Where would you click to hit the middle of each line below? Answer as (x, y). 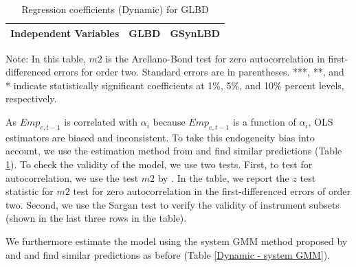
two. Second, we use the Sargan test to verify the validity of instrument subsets (173, 204)
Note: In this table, (46, 58)
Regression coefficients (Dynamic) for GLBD (115, 9)
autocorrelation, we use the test (72, 177)
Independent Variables (65, 33)
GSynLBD (195, 33)
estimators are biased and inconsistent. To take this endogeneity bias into (160, 137)
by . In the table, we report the (223, 177)
